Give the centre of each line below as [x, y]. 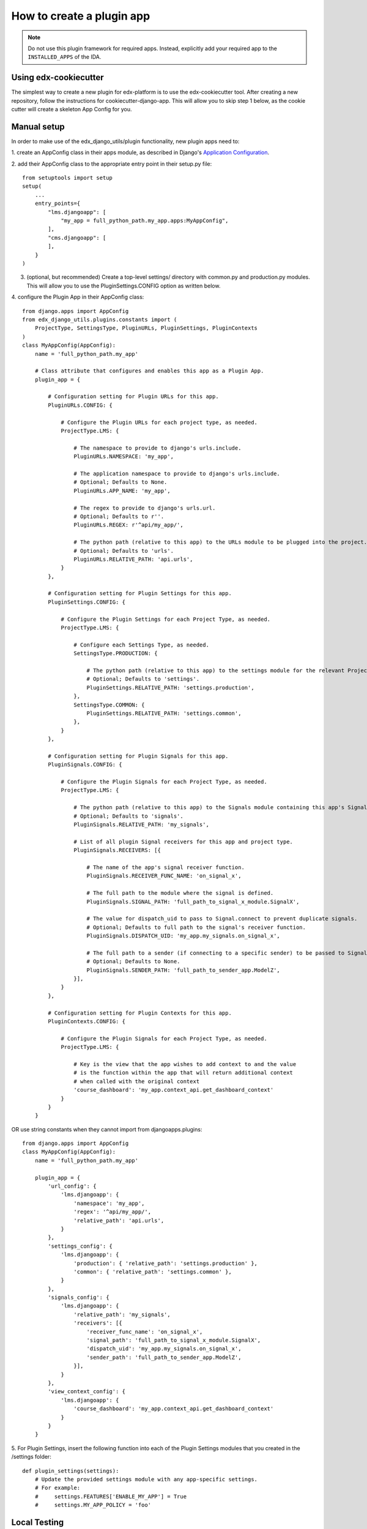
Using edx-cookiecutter [57, 77]
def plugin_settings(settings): [71, 1471]
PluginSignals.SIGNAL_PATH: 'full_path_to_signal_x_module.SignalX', [193, 901]
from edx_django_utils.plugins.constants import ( [100, 319]
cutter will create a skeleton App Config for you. [72, 109]
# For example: [57, 1488]
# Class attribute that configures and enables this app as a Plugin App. [149, 371]
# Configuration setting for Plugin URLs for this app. [134, 397]
